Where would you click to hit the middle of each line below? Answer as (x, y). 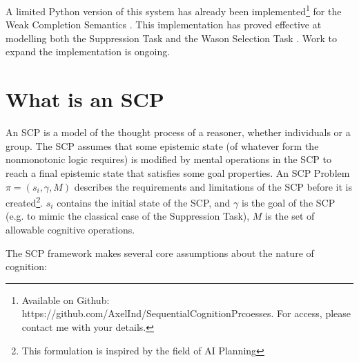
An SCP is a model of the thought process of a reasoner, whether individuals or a (178, 132)
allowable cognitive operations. (70, 229)
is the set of (290, 216)
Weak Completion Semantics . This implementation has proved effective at (164, 25)
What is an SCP (85, 99)
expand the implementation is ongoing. (88, 51)
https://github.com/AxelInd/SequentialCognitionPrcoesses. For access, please (186, 313)
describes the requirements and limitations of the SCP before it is (213, 186)
